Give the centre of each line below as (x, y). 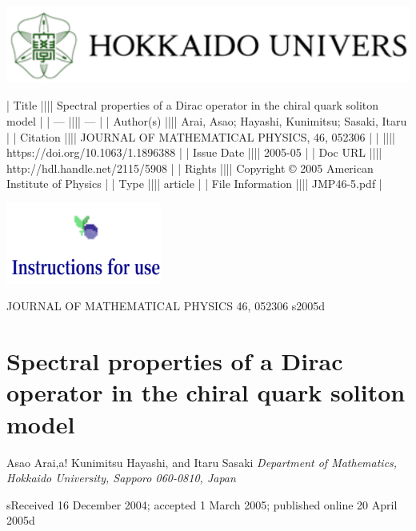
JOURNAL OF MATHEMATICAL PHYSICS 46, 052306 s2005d (166, 306)
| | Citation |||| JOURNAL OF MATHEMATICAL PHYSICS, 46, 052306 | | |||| (201, 136)
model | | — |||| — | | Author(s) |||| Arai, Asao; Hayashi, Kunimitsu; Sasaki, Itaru (207, 120)
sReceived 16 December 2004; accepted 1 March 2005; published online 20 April (202, 504)
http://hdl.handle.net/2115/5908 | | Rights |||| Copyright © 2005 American (190, 168)
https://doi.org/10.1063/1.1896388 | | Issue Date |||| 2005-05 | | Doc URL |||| (194, 152)
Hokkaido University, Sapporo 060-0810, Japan (121, 478)
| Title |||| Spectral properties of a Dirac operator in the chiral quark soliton (193, 105)
